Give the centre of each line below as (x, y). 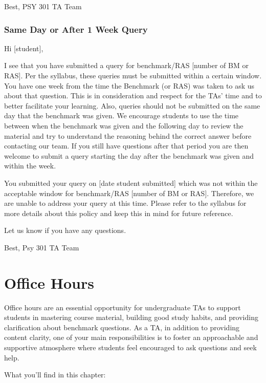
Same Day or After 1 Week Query (76, 29)
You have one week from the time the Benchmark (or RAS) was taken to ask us (129, 85)
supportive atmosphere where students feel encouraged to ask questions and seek (130, 347)
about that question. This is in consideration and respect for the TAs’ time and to (133, 95)
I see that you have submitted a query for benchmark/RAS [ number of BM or (126, 65)
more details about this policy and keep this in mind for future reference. (119, 213)
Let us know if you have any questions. (65, 230)
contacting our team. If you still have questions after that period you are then (126, 146)
